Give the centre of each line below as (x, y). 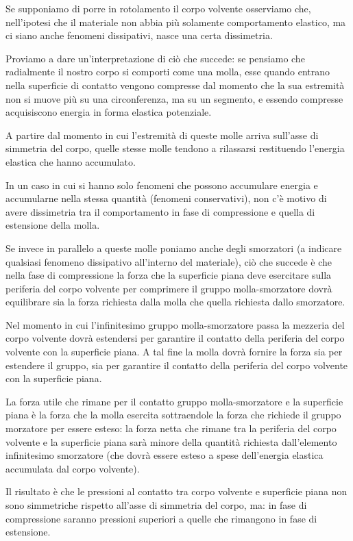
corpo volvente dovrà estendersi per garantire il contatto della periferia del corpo (175, 338)
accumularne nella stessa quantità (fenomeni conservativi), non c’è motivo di (166, 198)
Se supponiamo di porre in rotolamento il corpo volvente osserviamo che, (158, 8)
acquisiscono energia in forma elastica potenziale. (109, 112)
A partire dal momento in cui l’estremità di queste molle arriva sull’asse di (162, 135)
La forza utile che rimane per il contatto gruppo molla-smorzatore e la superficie (174, 401)
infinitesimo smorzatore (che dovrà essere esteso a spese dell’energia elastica (165, 455)
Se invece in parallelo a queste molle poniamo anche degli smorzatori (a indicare (174, 248)
